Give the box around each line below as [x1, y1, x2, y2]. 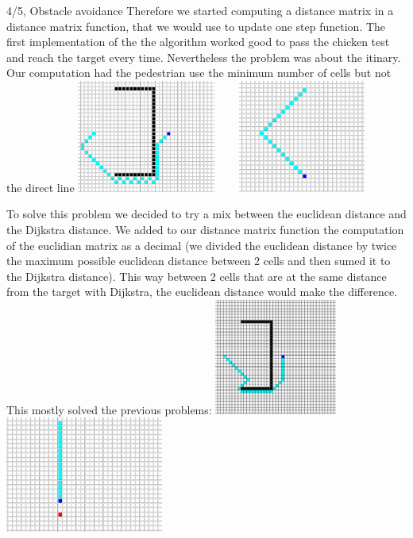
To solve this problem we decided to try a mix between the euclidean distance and [6, 206, 407, 222]
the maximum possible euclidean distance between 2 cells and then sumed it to [6, 252, 391, 269]
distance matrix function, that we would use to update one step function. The [6, 17, 386, 34]
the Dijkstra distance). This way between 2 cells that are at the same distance [6, 267, 387, 284]
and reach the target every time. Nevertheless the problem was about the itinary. [6, 48, 401, 65]
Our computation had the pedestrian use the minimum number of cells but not [6, 64, 392, 81]
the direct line [6, 179, 75, 195]
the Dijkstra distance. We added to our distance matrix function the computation [6, 221, 404, 237]
